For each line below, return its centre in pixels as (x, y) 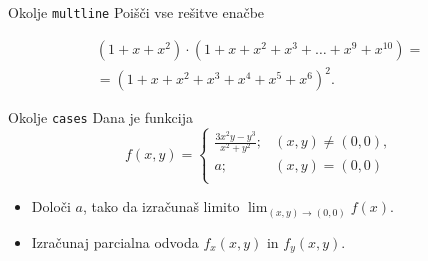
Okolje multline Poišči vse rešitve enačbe (136, 12)
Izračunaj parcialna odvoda (115, 241)
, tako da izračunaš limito (161, 206)
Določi (51, 206)
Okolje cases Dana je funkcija (100, 117)
